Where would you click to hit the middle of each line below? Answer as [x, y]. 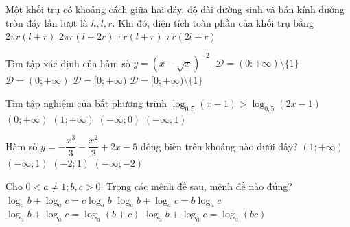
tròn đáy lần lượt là [47, 22]
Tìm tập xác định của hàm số [68, 63]
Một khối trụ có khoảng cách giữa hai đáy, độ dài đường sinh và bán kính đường [175, 9]
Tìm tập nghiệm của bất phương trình [86, 103]
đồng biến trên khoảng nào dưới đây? [219, 146]
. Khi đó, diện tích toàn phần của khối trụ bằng [213, 22]
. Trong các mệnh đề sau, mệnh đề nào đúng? [196, 186]
